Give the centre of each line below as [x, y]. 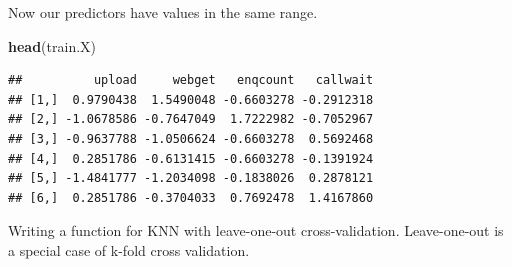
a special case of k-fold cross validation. [129, 249]
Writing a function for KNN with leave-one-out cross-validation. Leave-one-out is [256, 230]
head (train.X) [52, 45]
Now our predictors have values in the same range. [163, 12]
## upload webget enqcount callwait [191, 80]
